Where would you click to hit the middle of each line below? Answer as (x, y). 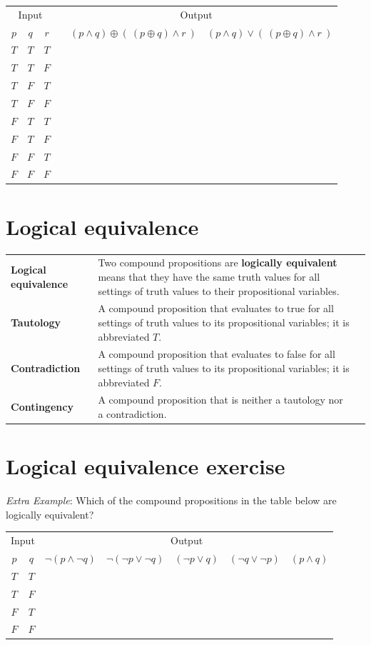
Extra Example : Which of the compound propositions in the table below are (171, 500)
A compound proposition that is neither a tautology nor (220, 400)
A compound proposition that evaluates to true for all (216, 308)
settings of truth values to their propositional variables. (219, 290)
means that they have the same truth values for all (209, 276)
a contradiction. (132, 414)
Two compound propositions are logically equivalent (218, 262)
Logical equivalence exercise (146, 466)
